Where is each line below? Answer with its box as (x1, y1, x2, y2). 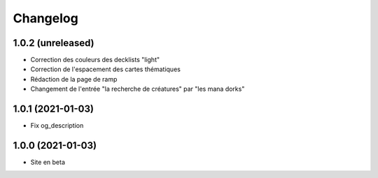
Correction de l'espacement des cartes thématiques (30, 65, 181, 73)
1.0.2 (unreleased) (13, 37, 94, 49)
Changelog (13, 10, 78, 26)
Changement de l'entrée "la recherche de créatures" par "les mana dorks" (30, 84, 245, 94)
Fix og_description (30, 121, 84, 130)
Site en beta (30, 158, 66, 167)
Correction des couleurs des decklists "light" (30, 56, 160, 64)
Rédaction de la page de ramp (30, 75, 118, 83)
